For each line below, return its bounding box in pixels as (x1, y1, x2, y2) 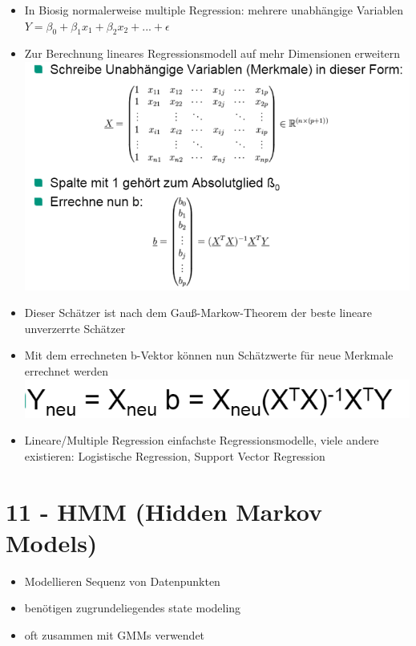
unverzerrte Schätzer (24, 319, 126, 336)
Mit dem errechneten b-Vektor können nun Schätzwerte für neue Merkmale (24, 347, 394, 364)
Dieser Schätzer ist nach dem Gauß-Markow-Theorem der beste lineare (24, 304, 372, 321)
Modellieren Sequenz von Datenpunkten (24, 572, 220, 589)
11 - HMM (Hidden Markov (6, 494, 323, 527)
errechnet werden (24, 362, 109, 379)
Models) (6, 526, 98, 559)
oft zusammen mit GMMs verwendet (24, 627, 205, 644)
